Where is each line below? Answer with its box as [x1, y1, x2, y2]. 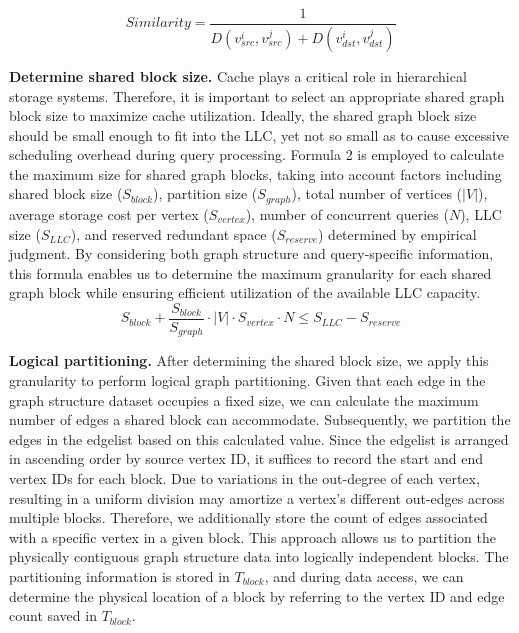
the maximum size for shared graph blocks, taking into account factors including [9, 163, 502, 184]
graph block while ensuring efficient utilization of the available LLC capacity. [9, 282, 481, 303]
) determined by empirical [318, 223, 477, 244]
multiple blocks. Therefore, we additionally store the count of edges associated [9, 507, 488, 528]
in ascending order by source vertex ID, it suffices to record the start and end [9, 448, 484, 469]
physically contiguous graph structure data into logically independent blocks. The [9, 546, 509, 567]
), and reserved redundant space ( [70, 223, 277, 244]
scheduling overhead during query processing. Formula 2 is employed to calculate [9, 144, 504, 165]
